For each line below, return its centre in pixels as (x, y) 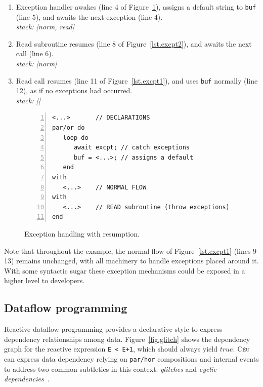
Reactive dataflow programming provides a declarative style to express (113, 329)
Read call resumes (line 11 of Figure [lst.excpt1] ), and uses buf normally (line (137, 80)
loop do (76, 138)
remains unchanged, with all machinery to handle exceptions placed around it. (138, 261)
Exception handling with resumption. (82, 234)
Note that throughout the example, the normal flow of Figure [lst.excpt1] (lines (127, 250)
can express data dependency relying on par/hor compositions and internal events (131, 359)
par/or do (69, 128)
